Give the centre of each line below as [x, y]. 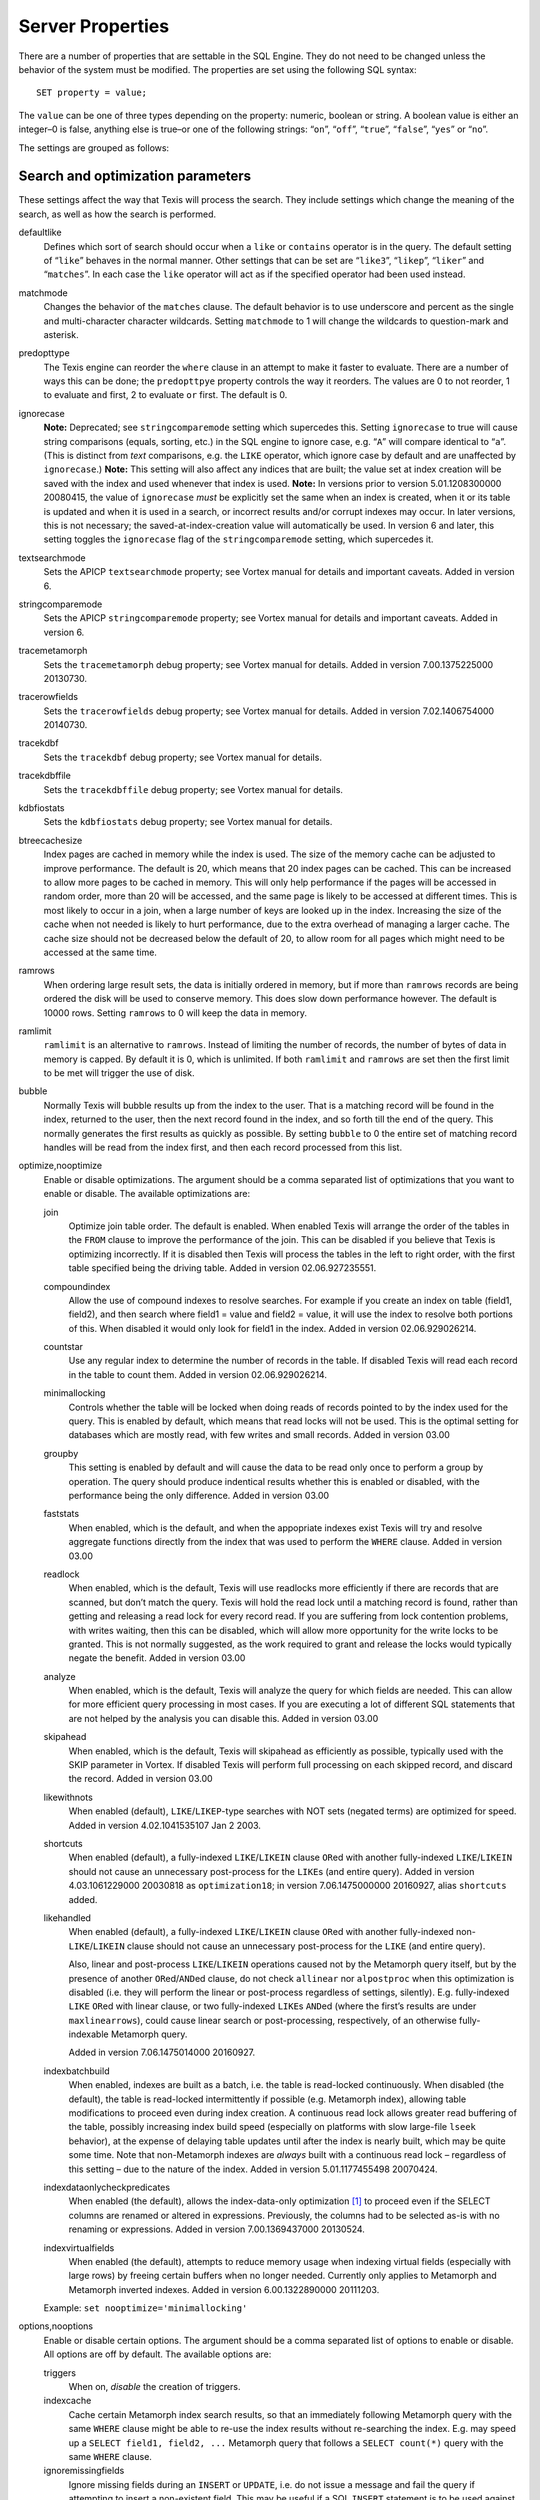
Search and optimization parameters [135, 176]
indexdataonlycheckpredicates [106, 2187]
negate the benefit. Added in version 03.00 [157, 1658]
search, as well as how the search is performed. [117, 214]
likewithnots [68, 1797]
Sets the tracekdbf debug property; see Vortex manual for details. [182, 757]
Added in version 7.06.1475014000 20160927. [162, 2052]
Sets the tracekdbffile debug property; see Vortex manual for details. [193, 789]
